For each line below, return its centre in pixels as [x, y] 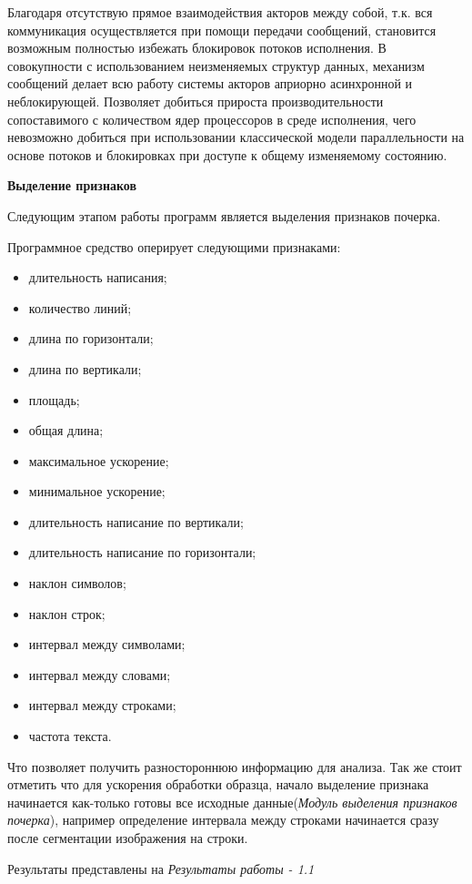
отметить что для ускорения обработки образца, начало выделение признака [218, 784]
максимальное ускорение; [99, 460]
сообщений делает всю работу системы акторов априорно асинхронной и [210, 83]
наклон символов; [77, 583]
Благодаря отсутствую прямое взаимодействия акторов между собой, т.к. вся [220, 12]
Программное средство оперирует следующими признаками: [174, 246]
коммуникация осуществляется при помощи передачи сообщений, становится [222, 30]
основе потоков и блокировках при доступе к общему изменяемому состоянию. [227, 154]
